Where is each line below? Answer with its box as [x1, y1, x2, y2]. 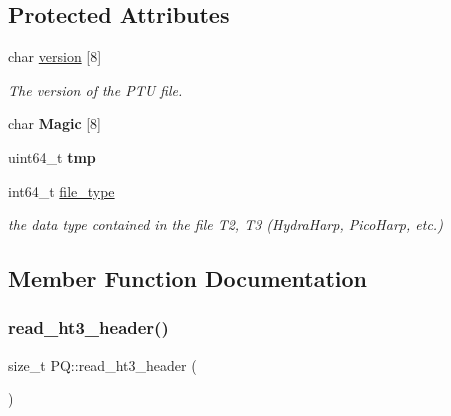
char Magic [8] [8, 113, 102, 134]
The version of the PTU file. [8, 79, 183, 100]
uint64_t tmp [8, 146, 96, 167]
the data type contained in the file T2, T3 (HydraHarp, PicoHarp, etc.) [8, 214, 443, 235]
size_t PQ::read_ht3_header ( [8, 354, 197, 375]
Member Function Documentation [8, 263, 368, 294]
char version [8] [8, 46, 102, 67]
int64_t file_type [8, 180, 115, 201]
